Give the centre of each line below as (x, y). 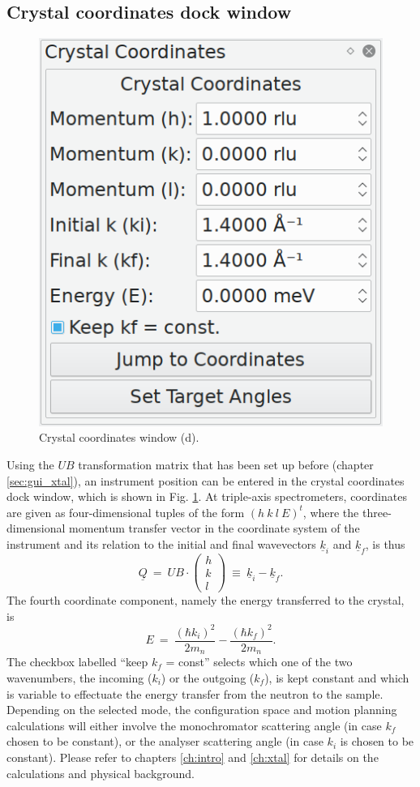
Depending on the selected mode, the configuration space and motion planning (202, 710)
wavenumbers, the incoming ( (79, 677)
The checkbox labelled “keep (77, 662)
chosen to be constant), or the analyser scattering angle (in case (165, 741)
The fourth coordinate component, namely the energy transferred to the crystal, (206, 600)
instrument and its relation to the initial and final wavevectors (161, 543)
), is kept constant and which (337, 677)
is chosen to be (377, 741)
